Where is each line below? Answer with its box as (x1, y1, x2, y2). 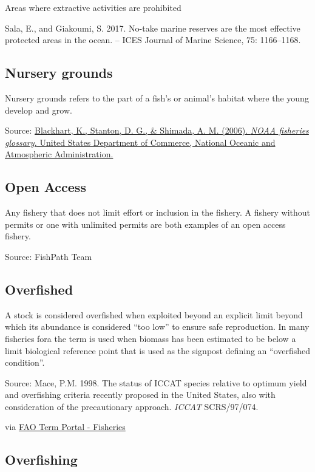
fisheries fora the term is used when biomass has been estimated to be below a (5, 332, 296, 344)
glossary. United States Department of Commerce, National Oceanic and (5, 135, 276, 148)
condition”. (5, 356, 45, 369)
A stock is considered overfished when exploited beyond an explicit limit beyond (5, 308, 303, 321)
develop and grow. (5, 103, 72, 116)
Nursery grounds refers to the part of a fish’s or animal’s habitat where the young (5, 91, 309, 104)
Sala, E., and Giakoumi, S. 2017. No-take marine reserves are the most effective (5, 21, 300, 34)
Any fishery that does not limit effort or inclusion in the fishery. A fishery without (5, 206, 311, 219)
